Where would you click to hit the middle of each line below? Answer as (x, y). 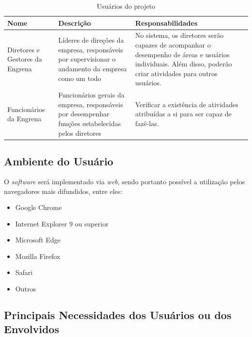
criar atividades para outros (176, 73)
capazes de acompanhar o (173, 45)
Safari (24, 272)
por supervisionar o (87, 59)
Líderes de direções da (91, 40)
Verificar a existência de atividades (187, 104)
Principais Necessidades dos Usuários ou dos (118, 315)
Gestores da (25, 59)
